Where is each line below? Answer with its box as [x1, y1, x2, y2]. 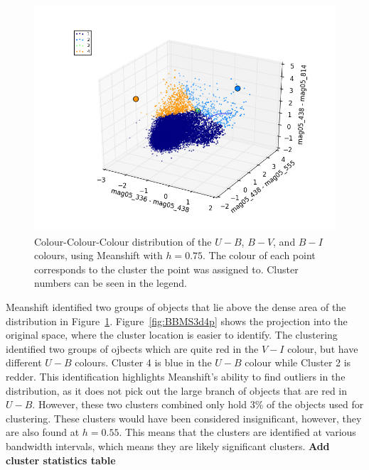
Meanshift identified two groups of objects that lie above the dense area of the [6, 299, 346, 314]
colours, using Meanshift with [34, 248, 163, 263]
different [6, 355, 42, 370]
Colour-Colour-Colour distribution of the [34, 234, 212, 248]
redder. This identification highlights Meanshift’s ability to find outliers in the [6, 368, 346, 383]
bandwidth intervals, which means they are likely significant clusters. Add [6, 438, 330, 453]
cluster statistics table [6, 452, 116, 467]
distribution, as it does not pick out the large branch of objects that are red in [6, 383, 348, 398]
